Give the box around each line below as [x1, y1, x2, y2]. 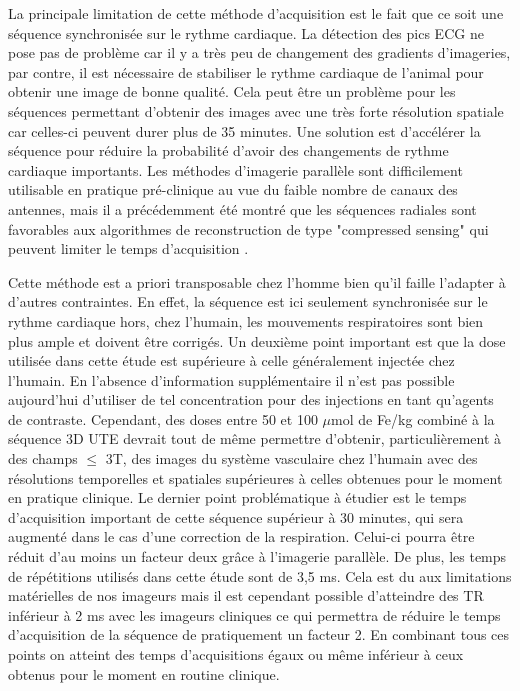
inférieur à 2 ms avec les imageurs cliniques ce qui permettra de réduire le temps [8, 604, 501, 625]
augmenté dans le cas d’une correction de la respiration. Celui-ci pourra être [8, 526, 475, 547]
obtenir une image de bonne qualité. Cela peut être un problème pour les [8, 81, 456, 102]
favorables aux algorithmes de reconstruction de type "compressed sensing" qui [8, 218, 489, 239]
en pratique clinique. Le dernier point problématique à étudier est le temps [8, 487, 467, 508]
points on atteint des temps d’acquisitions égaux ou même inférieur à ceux [8, 644, 464, 664]
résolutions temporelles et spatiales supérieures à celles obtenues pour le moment [8, 467, 503, 488]
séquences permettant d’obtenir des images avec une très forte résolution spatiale [8, 100, 504, 121]
